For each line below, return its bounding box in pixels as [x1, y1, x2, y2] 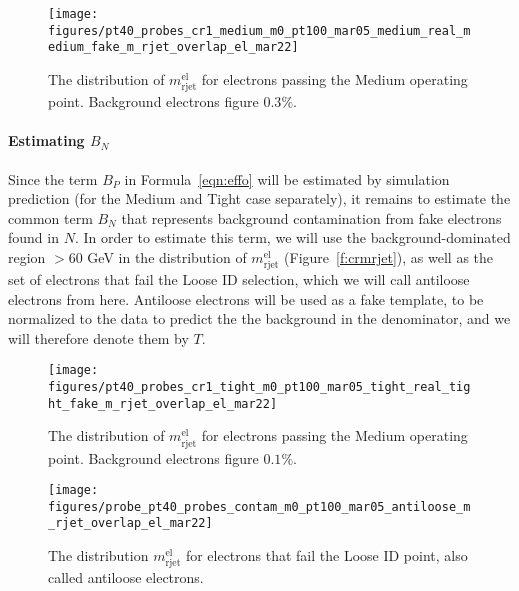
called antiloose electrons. [48, 567, 204, 588]
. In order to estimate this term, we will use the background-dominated [74, 227, 511, 248]
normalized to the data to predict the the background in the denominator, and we [8, 308, 511, 329]
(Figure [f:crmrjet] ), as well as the [284, 246, 494, 267]
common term [8, 207, 93, 228]
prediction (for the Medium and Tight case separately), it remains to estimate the [8, 188, 511, 209]
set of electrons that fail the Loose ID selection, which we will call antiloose [8, 269, 470, 290]
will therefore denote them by [8, 327, 189, 348]
